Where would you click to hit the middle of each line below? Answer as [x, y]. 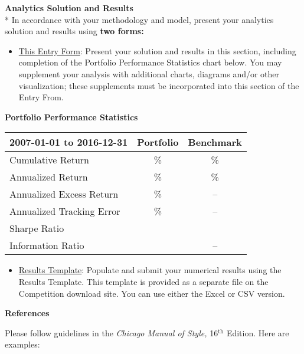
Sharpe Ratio [37, 228]
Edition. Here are [258, 332]
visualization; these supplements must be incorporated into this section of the [159, 85]
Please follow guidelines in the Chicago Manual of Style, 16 [112, 332]
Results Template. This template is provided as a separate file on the [143, 281]
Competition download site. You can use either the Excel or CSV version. [152, 293]
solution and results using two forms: [74, 31]
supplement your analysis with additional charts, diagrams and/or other [149, 73]
